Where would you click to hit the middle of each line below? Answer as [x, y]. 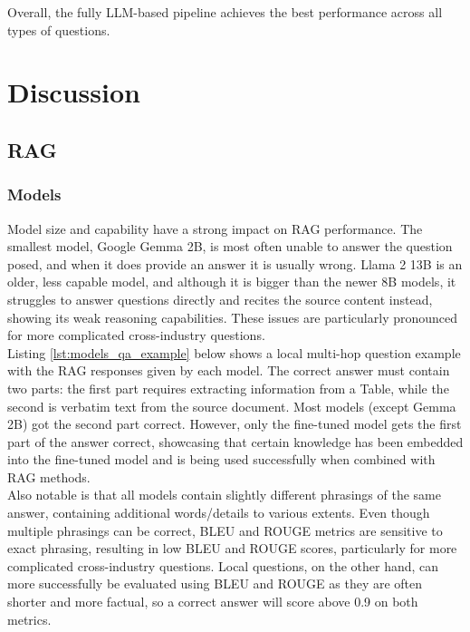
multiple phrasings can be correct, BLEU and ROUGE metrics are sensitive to [225, 530]
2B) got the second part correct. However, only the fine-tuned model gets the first [235, 424]
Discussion [74, 92]
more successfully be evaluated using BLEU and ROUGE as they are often [215, 583]
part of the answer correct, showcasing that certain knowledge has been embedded [235, 441]
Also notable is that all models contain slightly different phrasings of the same [224, 495]
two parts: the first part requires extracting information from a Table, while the [228, 388]
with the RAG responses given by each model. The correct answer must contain [229, 370]
